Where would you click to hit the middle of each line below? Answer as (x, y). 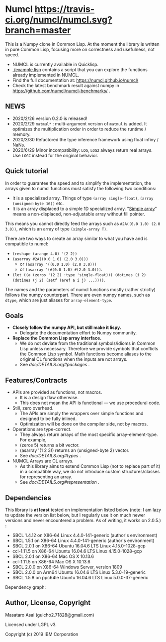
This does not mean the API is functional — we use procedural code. (90, 403)
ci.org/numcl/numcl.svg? (59, 20)
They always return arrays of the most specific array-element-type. (89, 434)
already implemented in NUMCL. (46, 75)
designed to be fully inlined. (48, 419)
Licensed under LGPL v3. (31, 624)
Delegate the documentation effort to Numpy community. (78, 333)
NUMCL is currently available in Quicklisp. (55, 64)
